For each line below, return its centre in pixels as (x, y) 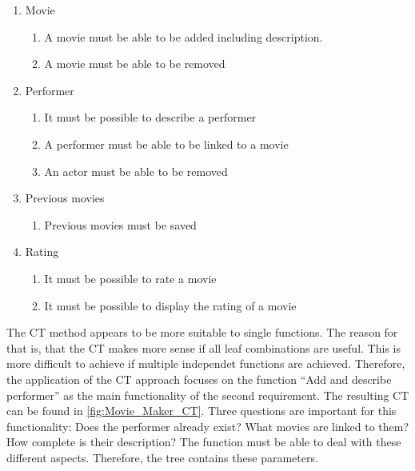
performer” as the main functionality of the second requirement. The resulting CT (208, 395)
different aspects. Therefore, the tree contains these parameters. (162, 457)
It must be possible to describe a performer (150, 117)
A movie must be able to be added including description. (184, 36)
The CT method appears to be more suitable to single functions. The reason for (202, 332)
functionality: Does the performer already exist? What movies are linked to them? (208, 426)
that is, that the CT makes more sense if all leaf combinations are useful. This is (204, 347)
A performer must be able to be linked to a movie (166, 144)
